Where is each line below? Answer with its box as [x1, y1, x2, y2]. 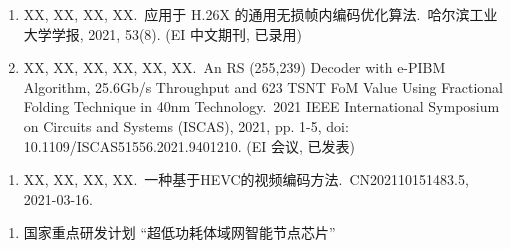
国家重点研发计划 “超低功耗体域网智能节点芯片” [23, 222, 336, 243]
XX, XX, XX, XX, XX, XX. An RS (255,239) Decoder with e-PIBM [23, 57, 446, 78]
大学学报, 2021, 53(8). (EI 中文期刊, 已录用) [23, 23, 303, 44]
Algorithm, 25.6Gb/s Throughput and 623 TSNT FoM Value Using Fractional [23, 76, 503, 97]
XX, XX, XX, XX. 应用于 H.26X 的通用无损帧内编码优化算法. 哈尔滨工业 [23, 4, 498, 24]
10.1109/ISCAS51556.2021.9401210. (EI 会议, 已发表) [23, 135, 355, 156]
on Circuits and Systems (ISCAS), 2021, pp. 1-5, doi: [23, 115, 349, 136]
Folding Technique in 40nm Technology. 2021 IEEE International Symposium [23, 96, 500, 117]
